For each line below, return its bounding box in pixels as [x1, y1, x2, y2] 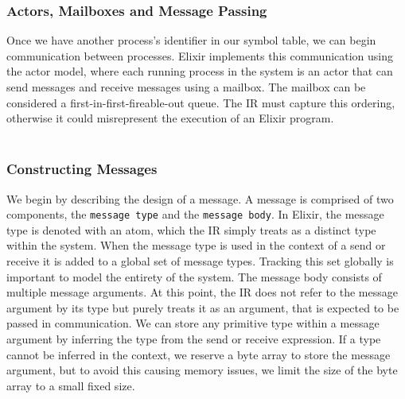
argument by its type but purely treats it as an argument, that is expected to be [6, 299, 399, 316]
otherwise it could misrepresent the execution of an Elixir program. [6, 110, 334, 126]
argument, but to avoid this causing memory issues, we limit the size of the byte [6, 362, 398, 378]
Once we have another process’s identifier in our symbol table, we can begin [6, 32, 376, 48]
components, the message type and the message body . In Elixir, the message [6, 206, 384, 223]
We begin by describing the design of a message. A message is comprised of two [6, 190, 394, 207]
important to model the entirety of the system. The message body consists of [6, 268, 382, 285]
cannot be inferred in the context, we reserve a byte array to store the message [6, 346, 391, 362]
